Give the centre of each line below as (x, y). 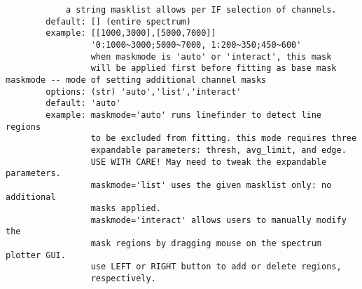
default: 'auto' (83, 103)
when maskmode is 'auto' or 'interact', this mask (211, 56)
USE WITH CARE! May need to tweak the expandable (209, 162)
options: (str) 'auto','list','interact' (144, 92)
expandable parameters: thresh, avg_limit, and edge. (218, 150)
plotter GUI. (36, 255)
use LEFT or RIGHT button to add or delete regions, (216, 267)
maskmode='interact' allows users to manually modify (218, 220)
